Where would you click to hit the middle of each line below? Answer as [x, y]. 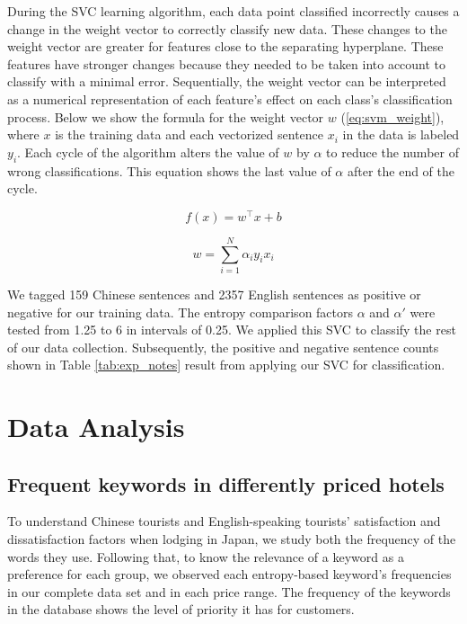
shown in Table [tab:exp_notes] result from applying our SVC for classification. [226, 365]
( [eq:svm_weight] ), [392, 116]
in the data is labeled [401, 134]
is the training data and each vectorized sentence [189, 134]
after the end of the [401, 170]
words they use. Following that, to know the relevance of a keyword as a [206, 556]
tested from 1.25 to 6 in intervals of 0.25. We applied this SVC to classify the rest [232, 330]
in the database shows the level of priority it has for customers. [181, 609]
